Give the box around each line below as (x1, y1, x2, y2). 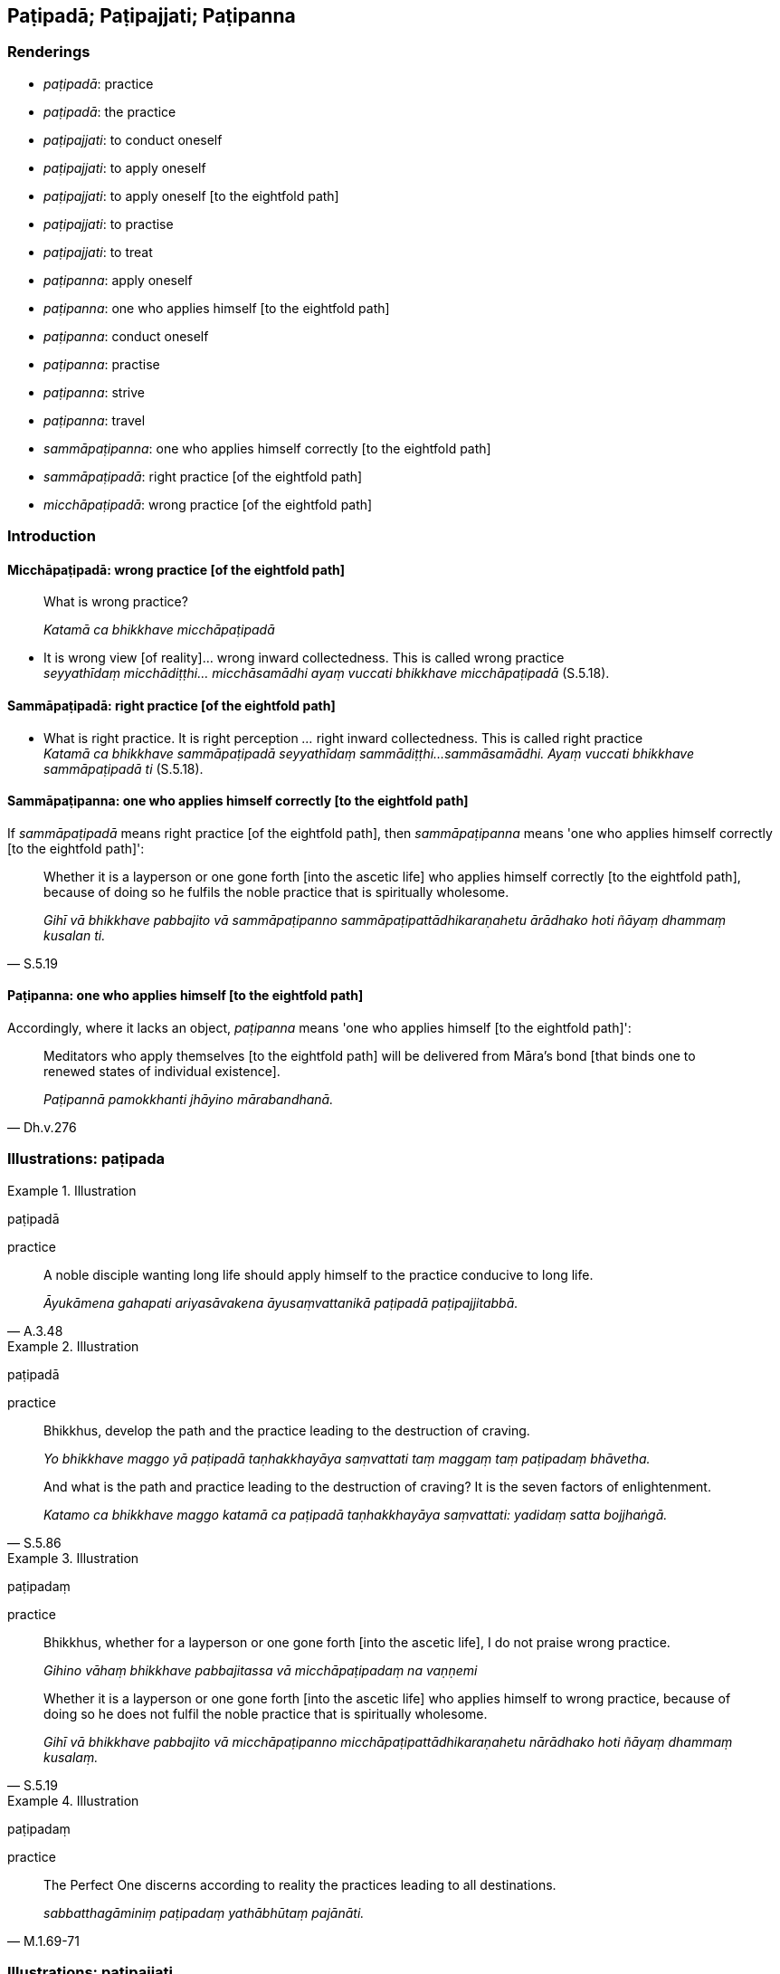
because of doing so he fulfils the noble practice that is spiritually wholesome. (43, 883, 509, 900)
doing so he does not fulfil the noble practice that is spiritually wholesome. (43, 1705, 488, 1721)
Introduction (7, 527, 96, 546)
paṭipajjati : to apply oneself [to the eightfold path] (43, 187, 339, 204)
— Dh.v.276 (7, 1120, 77, 1136)
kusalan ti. (43, 927, 106, 943)
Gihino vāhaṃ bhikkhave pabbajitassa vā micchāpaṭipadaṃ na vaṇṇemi (43, 1662, 478, 1678)
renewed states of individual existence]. (43, 1063, 281, 1080)
